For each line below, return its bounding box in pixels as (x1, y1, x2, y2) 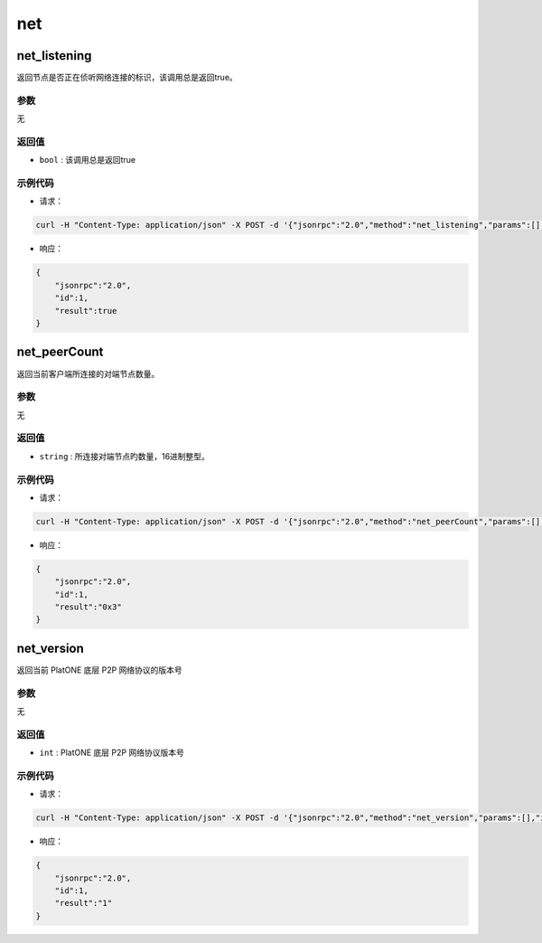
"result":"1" (54, 898, 113, 909)
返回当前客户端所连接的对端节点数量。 (16, 368, 160, 379)
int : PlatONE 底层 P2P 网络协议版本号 (39, 747, 184, 759)
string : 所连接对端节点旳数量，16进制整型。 (39, 450, 210, 461)
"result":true (54, 306, 117, 316)
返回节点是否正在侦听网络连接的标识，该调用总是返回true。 (16, 72, 238, 83)
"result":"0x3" (54, 602, 122, 612)
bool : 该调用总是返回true (39, 155, 135, 165)
